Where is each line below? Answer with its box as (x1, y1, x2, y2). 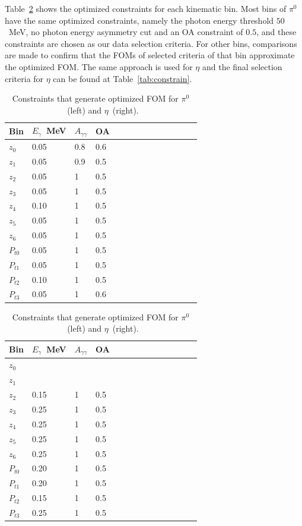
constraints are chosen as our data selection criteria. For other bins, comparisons (5, 37, 297, 49)
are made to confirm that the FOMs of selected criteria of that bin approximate (5, 49, 295, 61)
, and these (256, 26, 297, 38)
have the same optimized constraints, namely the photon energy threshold (5, 14, 274, 26)
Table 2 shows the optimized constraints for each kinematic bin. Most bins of (5, 2, 287, 14)
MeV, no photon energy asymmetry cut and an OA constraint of (8, 26, 243, 38)
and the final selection (202, 60, 282, 73)
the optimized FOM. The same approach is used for (5, 60, 193, 73)
